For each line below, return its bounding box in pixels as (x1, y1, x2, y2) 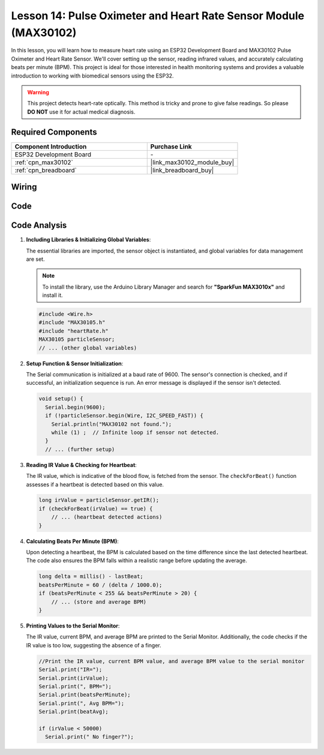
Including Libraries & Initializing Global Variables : (26, 236, 151, 243)
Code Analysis (11, 220, 67, 231)
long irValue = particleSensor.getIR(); (38, 497, 159, 504)
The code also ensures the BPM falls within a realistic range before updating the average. (26, 557, 247, 564)
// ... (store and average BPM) (51, 598, 147, 605)
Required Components (11, 127, 97, 137)
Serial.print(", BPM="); (38, 683, 112, 689)
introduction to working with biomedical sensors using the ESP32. (11, 72, 174, 79)
